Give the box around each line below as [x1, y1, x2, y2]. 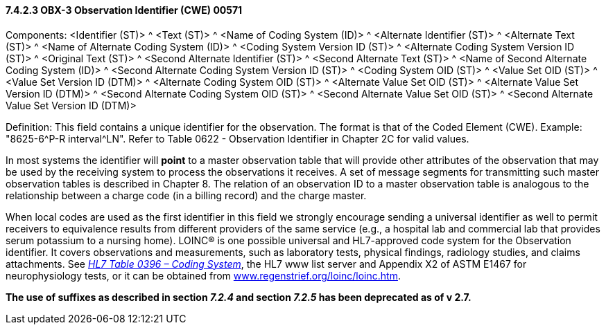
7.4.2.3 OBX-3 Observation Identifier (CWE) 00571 [6, 4, 243, 16]
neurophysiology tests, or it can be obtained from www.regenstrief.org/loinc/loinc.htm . [6, 269, 401, 282]
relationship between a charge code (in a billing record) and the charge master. [6, 189, 367, 201]
